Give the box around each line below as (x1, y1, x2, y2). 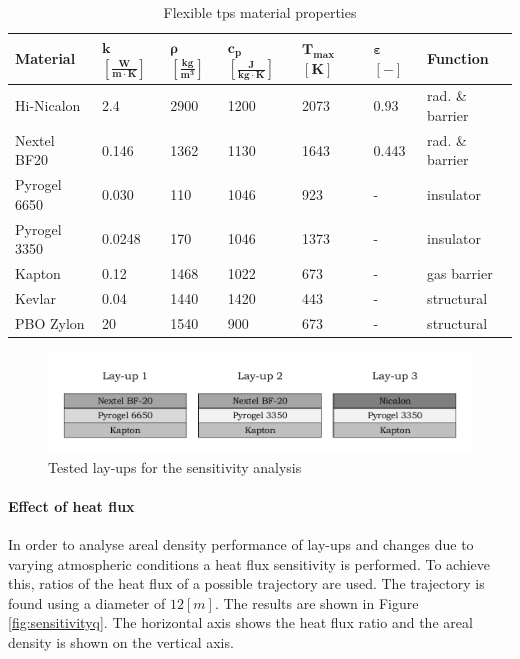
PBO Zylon (15, 312, 85, 333)
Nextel (15, 129, 55, 150)
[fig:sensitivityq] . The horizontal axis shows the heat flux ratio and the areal (8, 612, 473, 633)
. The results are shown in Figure (214, 592, 419, 613)
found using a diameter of (8, 592, 166, 613)
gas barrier (427, 263, 493, 284)
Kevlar (15, 287, 56, 308)
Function (427, 48, 489, 69)
